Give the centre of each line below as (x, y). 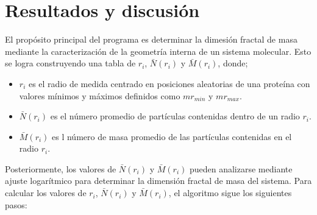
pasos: (16, 204)
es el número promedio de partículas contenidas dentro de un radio (175, 116)
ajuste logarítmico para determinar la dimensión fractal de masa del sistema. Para (158, 181)
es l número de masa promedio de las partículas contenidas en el (172, 136)
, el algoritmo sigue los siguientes (230, 193)
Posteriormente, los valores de (61, 168)
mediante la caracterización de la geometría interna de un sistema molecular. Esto (158, 51)
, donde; (233, 63)
